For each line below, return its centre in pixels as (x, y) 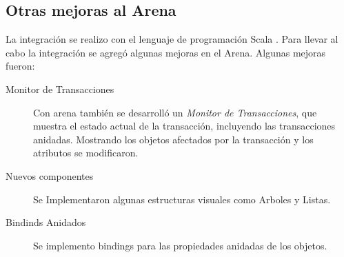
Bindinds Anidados (46, 222)
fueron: (20, 66)
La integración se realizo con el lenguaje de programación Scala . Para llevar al (172, 39)
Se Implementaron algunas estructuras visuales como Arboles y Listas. (182, 199)
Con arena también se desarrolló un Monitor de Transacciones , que (175, 112)
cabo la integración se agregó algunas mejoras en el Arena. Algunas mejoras (166, 52)
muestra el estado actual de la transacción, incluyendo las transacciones (184, 126)
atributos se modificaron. (86, 153)
